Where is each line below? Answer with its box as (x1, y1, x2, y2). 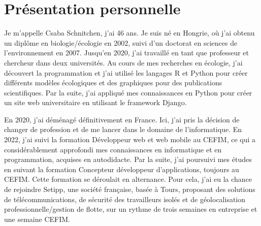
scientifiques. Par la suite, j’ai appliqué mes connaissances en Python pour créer (4, 87, 252, 98)
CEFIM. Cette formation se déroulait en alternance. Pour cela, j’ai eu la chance (4, 174, 252, 184)
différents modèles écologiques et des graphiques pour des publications (4, 77, 222, 88)
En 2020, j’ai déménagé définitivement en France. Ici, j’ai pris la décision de (4, 114, 240, 124)
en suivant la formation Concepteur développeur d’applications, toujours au (4, 164, 239, 174)
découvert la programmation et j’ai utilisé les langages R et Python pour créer (4, 67, 248, 78)
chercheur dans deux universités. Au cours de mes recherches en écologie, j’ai (4, 57, 243, 68)
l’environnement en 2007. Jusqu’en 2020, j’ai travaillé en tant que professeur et (4, 47, 249, 58)
